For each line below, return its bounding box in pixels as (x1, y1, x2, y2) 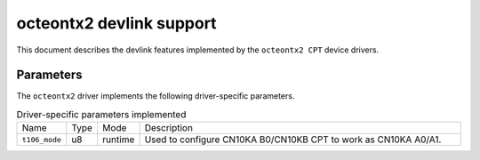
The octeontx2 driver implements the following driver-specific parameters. (16, 91, 295, 101)
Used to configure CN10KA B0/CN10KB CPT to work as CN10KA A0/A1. (144, 133, 442, 146)
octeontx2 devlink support (16, 13, 217, 33)
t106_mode (21, 134, 62, 144)
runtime (102, 133, 135, 146)
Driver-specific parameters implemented (16, 108, 187, 121)
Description (144, 122, 193, 134)
